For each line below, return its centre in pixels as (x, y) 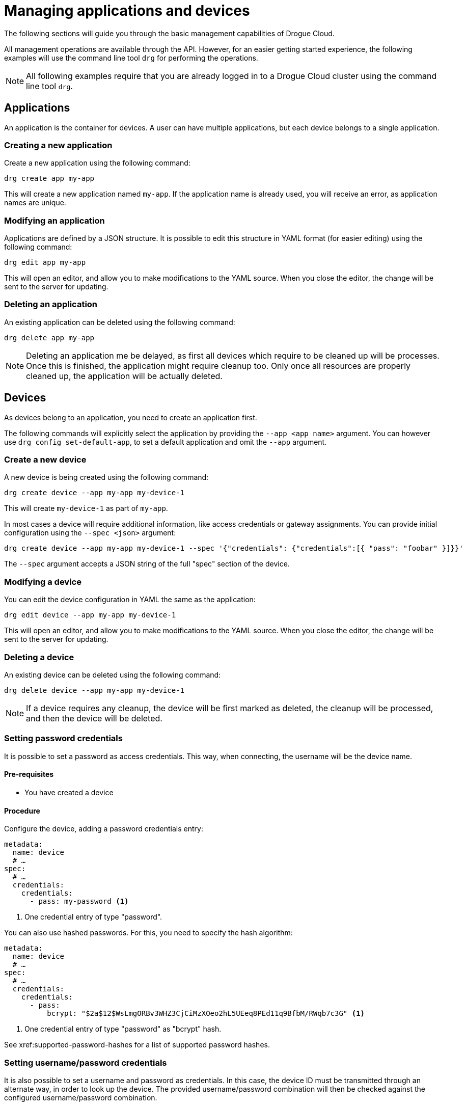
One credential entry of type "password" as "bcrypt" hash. (123, 1029)
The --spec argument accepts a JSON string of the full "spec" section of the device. (147, 564)
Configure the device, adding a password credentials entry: (104, 829)
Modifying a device (43, 582)
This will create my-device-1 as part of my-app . (86, 508)
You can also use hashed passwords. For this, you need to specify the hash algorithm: (148, 933)
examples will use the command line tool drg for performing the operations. (131, 58)
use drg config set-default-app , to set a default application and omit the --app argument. (166, 442)
